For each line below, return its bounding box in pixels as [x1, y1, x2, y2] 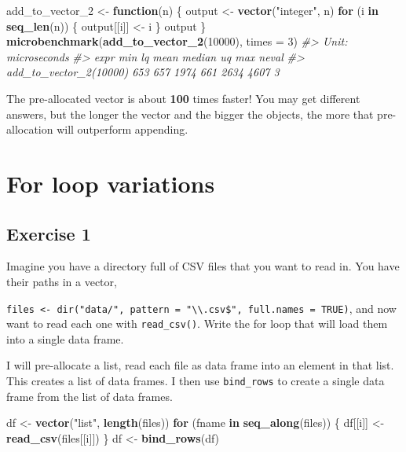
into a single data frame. [6, 330, 124, 347]
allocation [6, 121, 53, 138]
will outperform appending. [57, 121, 188, 138]
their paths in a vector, [6, 273, 117, 289]
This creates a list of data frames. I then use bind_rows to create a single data [6, 373, 385, 389]
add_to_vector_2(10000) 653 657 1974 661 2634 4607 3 [6, 64, 280, 80]
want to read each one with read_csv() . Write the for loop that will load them [6, 315, 388, 332]
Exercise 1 [6, 221, 91, 245]
